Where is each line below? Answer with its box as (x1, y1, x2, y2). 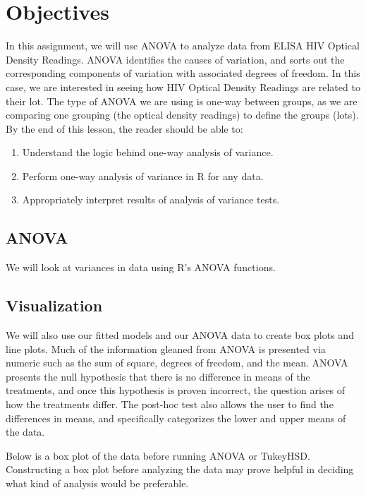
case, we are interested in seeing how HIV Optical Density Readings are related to (6, 79, 360, 94)
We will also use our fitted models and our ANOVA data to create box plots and (6, 328, 354, 342)
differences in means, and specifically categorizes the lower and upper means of (6, 410, 346, 425)
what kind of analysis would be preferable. (6, 476, 189, 490)
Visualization (6, 294, 103, 316)
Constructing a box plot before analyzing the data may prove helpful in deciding (6, 462, 354, 477)
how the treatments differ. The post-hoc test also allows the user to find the (6, 397, 334, 412)
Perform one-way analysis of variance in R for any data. (22, 168, 264, 183)
